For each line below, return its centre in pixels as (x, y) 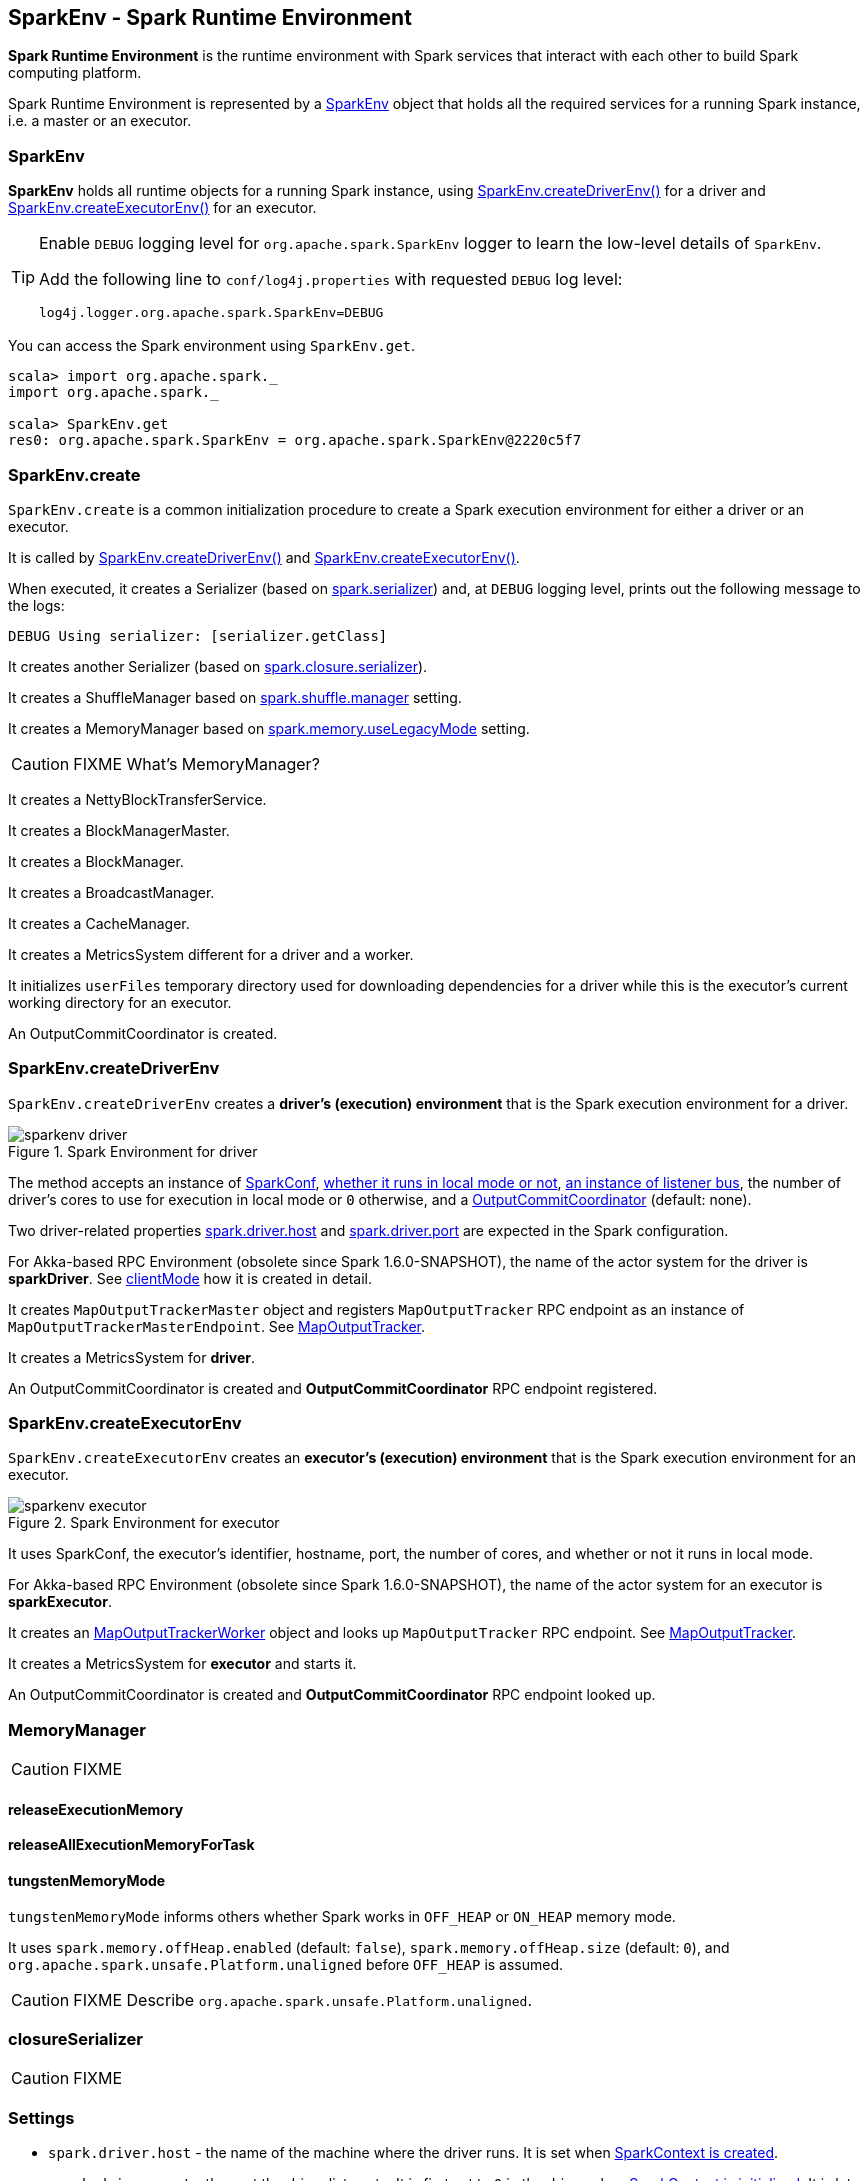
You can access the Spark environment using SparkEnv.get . (212, 346)
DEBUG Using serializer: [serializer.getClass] (198, 635)
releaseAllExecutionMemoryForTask (131, 1845)
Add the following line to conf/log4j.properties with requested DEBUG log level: (331, 279)
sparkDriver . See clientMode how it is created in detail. (190, 1278)
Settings (41, 2117)
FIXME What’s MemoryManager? (196, 763)
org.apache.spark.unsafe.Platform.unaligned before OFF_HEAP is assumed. (286, 1964)
